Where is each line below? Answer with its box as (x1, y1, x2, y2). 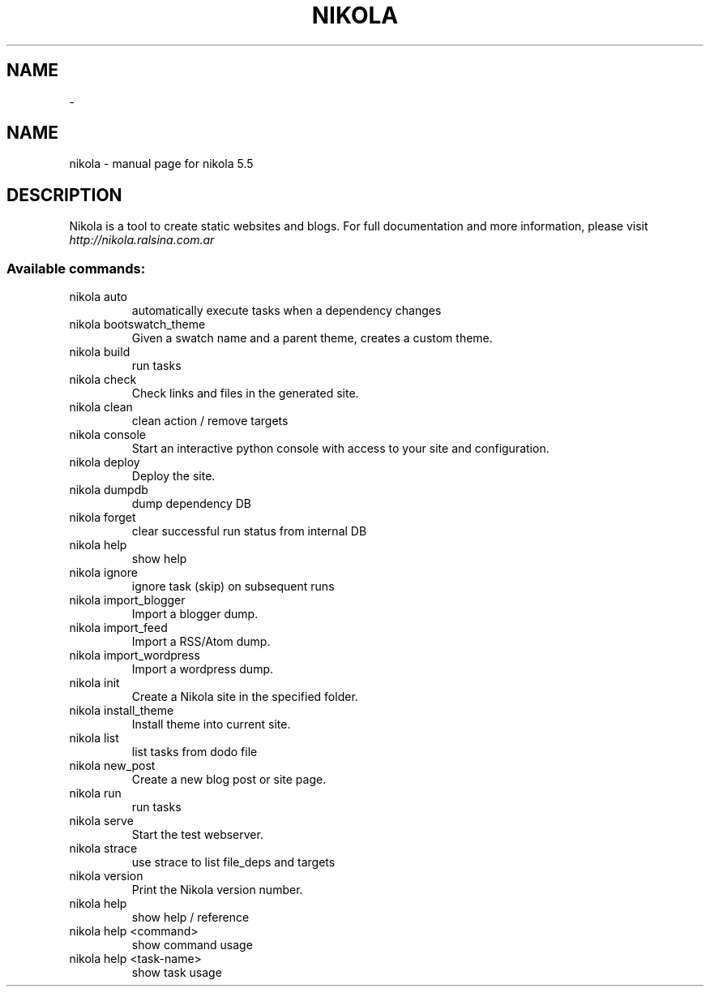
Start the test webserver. (131, 827, 263, 842)
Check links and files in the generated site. (131, 386, 359, 401)
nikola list (69, 731, 119, 746)
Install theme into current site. (131, 717, 291, 732)
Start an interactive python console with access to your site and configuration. (131, 441, 550, 456)
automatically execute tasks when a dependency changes (131, 303, 442, 318)
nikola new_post (69, 759, 156, 773)
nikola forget (69, 510, 136, 525)
